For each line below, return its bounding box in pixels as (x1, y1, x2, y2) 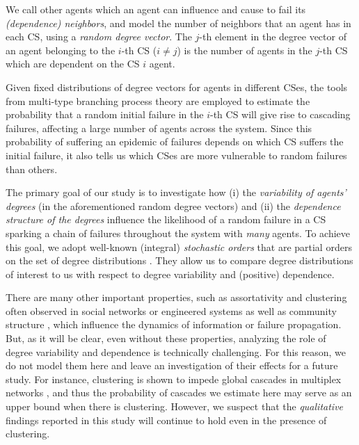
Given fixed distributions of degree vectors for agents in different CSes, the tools (6, 79, 348, 94)
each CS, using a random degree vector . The (6, 29, 192, 44)
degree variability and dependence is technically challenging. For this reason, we (6, 344, 346, 359)
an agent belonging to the (6, 42, 115, 57)
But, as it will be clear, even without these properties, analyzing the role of (6, 331, 326, 346)
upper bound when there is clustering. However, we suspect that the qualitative (6, 399, 344, 414)
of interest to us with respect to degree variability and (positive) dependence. (6, 266, 335, 281)
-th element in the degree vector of (199, 29, 346, 44)
